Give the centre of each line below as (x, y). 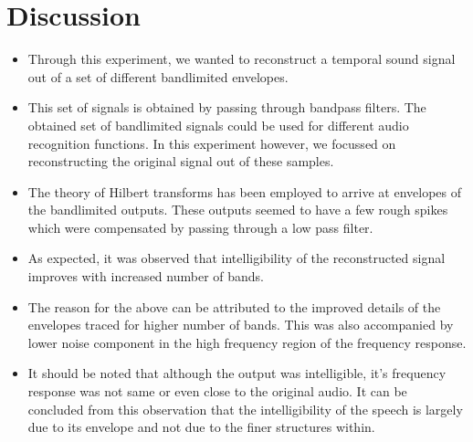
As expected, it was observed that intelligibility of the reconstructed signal (236, 258)
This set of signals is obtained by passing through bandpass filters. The (227, 107)
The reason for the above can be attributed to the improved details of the (234, 306)
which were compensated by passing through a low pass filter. (200, 227)
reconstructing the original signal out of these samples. (181, 161)
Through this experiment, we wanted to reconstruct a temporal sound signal (242, 59)
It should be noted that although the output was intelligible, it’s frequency (237, 373)
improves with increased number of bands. (146, 276)
